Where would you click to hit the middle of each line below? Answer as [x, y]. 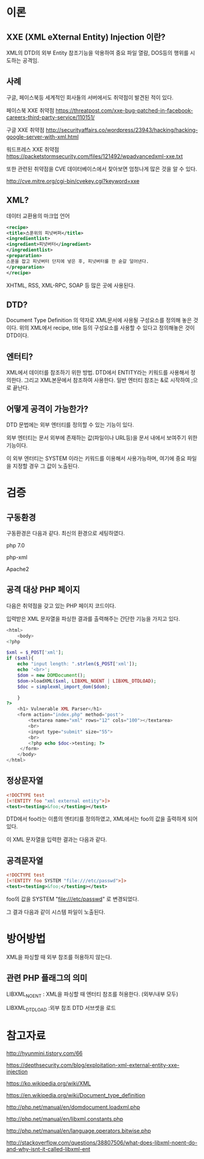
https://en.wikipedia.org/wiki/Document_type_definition [76, 1095]
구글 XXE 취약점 [25, 130]
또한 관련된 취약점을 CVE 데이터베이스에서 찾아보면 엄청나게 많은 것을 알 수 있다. [102, 169]
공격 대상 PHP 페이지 [43, 590]
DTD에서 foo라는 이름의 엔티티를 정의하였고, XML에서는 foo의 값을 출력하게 [97, 819]
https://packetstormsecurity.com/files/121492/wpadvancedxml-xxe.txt [95, 156]
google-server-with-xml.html [43, 137]
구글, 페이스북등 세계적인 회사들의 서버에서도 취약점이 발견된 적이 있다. [90, 97]
